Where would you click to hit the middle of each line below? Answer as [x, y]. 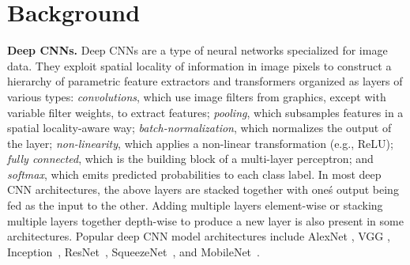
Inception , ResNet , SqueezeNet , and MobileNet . [134, 251]
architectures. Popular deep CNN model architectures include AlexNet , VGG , [199, 236]
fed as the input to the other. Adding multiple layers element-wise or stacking [195, 205]
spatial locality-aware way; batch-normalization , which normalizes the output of [199, 128]
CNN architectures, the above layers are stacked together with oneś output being [203, 189]
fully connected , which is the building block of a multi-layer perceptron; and [190, 159]
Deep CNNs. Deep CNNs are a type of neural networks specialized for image [197, 50]
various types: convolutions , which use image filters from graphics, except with [197, 96]
